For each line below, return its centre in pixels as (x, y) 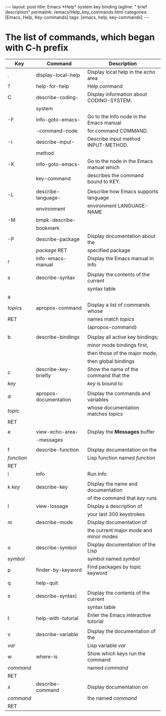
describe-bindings (58, 337)
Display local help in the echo (121, 72)
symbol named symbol (113, 558)
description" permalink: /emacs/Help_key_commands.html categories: (76, 12)
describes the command (116, 175)
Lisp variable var (106, 645)
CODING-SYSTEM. (110, 100)
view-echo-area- (57, 432)
